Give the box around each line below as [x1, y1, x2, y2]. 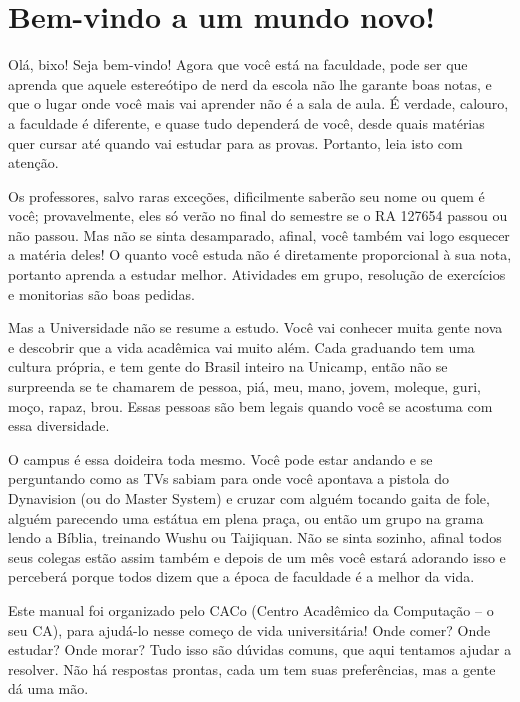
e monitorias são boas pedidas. [8, 283, 196, 304]
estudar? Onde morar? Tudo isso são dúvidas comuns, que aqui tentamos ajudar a [8, 639, 512, 660]
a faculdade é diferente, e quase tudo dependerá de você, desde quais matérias [8, 112, 485, 133]
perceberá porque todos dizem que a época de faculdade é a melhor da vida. [8, 566, 475, 587]
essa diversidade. [8, 415, 110, 436]
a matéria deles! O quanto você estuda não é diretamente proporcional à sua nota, [8, 244, 512, 265]
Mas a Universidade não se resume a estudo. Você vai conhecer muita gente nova [8, 317, 503, 338]
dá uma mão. [8, 678, 89, 699]
